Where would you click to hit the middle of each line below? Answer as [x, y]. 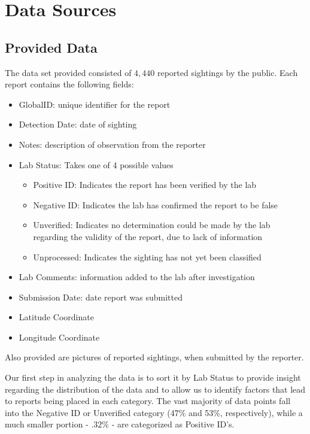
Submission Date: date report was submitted [101, 297]
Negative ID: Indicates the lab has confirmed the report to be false [156, 204]
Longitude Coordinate [59, 337]
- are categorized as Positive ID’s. [173, 424]
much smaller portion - [47, 424]
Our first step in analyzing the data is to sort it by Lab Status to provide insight [153, 377]
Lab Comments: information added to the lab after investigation [137, 277]
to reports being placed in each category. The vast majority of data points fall [148, 401]
